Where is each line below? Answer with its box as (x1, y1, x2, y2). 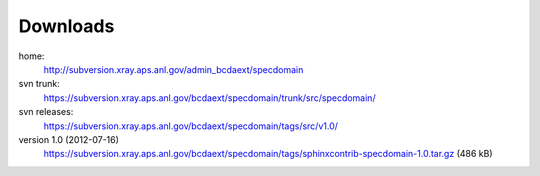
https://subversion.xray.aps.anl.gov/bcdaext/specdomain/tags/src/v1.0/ (43, 120, 339, 132)
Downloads (18, 15, 115, 37)
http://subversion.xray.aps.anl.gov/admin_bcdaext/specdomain (43, 63, 304, 75)
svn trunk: (18, 78, 60, 90)
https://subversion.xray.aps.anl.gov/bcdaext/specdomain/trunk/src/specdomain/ (43, 91, 376, 104)
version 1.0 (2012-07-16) (18, 133, 120, 145)
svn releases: (18, 106, 74, 118)
